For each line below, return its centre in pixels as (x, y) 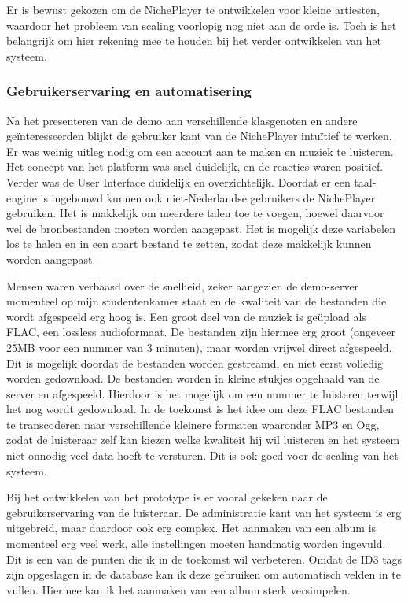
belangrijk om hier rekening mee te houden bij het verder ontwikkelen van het (194, 41)
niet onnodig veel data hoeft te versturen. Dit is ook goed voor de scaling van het (202, 455)
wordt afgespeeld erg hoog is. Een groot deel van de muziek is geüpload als (186, 316)
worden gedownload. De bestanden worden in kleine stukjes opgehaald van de (193, 378)
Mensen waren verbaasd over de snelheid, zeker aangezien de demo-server (183, 285)
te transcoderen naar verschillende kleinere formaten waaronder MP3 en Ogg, (193, 424)
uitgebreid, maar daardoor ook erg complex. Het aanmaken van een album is (191, 528)
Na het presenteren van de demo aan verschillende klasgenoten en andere (182, 120)
